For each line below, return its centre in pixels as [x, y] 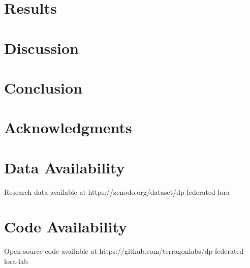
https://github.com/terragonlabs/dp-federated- [173, 251]
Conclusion [43, 87]
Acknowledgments [68, 127]
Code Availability [66, 227]
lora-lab [16, 261]
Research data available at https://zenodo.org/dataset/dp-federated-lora [117, 191]
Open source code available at [51, 251]
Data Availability [65, 167]
